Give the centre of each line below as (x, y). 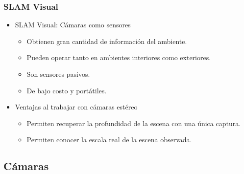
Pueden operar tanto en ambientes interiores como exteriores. (119, 57)
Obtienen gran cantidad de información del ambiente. (107, 41)
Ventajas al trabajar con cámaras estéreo (76, 107)
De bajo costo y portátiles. (67, 90)
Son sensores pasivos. (58, 74)
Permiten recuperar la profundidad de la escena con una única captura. (134, 123)
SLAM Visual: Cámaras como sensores (73, 25)
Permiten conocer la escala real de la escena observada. (109, 140)
